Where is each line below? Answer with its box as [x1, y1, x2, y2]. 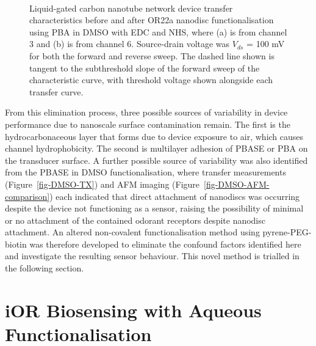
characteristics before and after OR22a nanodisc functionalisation [29, 13, 274, 26]
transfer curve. [29, 85, 84, 98]
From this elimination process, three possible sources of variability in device [5, 106, 288, 119]
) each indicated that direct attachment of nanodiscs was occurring [49, 190, 300, 202]
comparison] [5, 190, 50, 202]
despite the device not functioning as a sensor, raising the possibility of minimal [5, 202, 304, 215]
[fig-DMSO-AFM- [204, 177, 270, 190]
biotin [5, 237, 27, 250]
